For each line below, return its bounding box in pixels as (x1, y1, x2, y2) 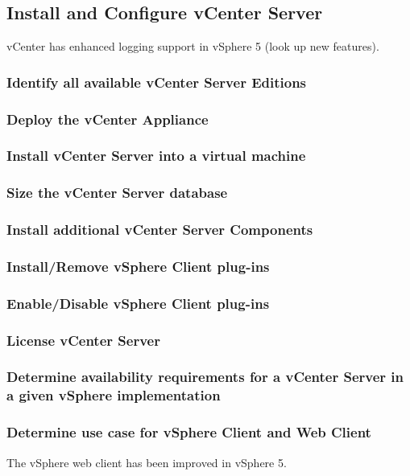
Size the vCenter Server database (6, 183, 228, 203)
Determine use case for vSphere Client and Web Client (6, 422, 371, 442)
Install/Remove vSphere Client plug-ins (6, 256, 270, 276)
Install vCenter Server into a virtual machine (6, 146, 306, 166)
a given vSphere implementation (6, 385, 221, 405)
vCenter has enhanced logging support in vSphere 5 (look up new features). (6, 38, 379, 55)
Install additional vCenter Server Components (6, 220, 313, 240)
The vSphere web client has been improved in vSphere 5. (6, 453, 287, 470)
